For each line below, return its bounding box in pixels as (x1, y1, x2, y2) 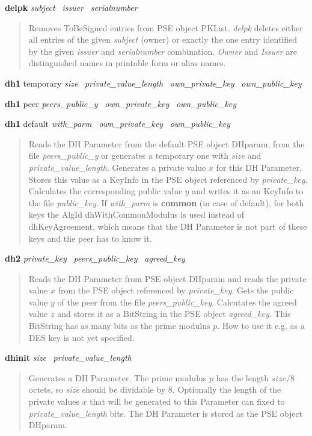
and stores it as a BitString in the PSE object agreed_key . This (57, 307, 291, 320)
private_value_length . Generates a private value (28, 161, 206, 173)
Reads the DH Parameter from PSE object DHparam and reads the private (28, 272, 307, 284)
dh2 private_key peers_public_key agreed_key (5, 252, 185, 265)
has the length (216, 371, 269, 384)
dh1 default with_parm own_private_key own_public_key (5, 117, 230, 130)
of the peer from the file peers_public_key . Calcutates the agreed (57, 295, 297, 308)
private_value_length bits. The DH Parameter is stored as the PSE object (28, 407, 303, 419)
